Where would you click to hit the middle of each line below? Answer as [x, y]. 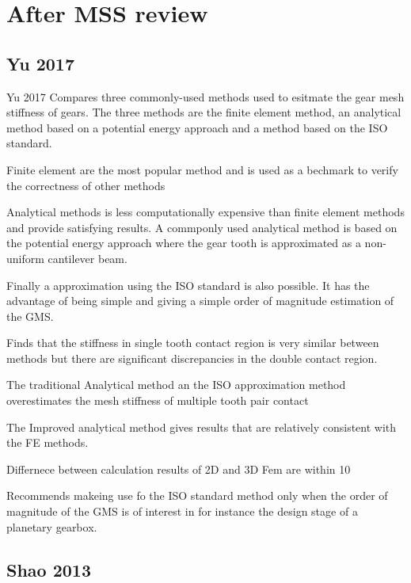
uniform [25, 258]
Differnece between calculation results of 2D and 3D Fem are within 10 [179, 469]
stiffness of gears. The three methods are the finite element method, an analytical [204, 112]
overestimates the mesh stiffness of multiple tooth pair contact [158, 400]
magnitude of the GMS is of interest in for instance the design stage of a [182, 511]
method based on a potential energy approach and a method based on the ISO [197, 127]
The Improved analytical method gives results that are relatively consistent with [202, 427]
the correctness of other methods [86, 185]
